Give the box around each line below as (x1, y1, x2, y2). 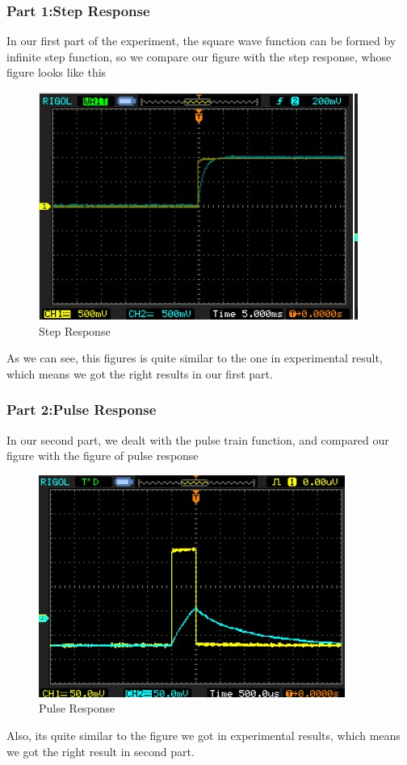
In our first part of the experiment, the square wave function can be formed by (6, 32, 397, 49)
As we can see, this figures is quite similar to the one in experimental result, (6, 349, 383, 366)
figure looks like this (6, 64, 107, 81)
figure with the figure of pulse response (6, 447, 199, 464)
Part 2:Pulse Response (6, 399, 157, 420)
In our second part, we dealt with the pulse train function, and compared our (6, 431, 389, 448)
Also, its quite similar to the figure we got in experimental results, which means (6, 726, 401, 743)
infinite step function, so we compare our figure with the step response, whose (6, 48, 392, 65)
